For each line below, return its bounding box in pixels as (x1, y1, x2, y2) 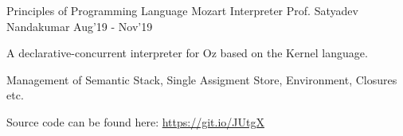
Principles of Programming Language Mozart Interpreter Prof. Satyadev (6, 2, 358, 18)
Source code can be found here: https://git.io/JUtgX (6, 113, 264, 130)
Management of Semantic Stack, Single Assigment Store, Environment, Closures (6, 71, 397, 87)
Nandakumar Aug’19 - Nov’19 (6, 17, 153, 34)
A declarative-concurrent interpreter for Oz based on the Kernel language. (6, 45, 368, 61)
